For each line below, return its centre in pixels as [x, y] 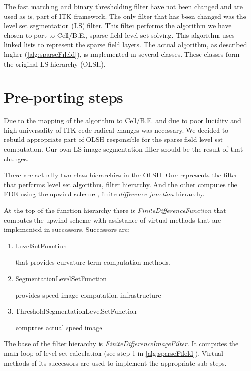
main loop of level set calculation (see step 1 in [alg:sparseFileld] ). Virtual [114, 353]
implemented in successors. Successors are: [67, 229]
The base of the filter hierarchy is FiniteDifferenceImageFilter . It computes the [121, 344]
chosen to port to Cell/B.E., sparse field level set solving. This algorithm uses [119, 35]
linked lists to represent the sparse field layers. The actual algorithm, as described [125, 44]
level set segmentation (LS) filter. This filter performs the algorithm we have [118, 26]
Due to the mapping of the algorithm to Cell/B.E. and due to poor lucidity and [123, 120]
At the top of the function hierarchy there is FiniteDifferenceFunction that [115, 210]
